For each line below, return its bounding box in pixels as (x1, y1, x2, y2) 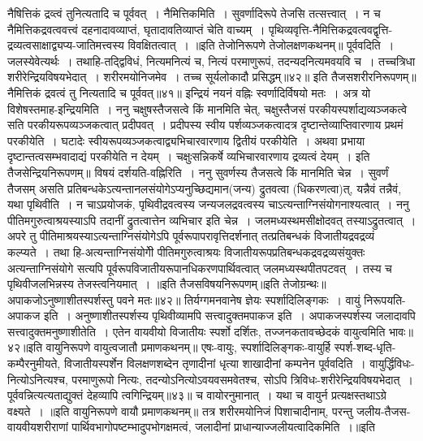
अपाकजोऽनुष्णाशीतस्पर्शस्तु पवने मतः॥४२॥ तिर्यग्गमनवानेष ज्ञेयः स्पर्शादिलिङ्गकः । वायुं (7, 291, 360, 308)
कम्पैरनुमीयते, (7, 355, 61, 372)
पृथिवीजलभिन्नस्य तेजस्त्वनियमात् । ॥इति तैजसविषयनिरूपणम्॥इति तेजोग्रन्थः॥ (7, 275, 326, 292)
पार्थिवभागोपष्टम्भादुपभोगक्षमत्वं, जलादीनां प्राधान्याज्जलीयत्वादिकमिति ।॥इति (71, 418, 375, 435)
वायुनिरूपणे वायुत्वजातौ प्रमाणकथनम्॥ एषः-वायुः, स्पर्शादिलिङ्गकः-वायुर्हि (45, 339, 331, 356)
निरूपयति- (364, 291, 406, 308)
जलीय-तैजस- (356, 402, 411, 419)
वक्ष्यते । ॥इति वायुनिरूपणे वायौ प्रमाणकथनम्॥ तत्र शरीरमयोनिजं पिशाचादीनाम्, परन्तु (7, 402, 353, 419)
